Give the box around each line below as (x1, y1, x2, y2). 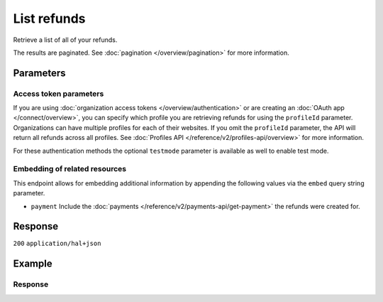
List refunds (13, 11, 86, 26)
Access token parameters (13, 89, 104, 99)
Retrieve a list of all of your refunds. (13, 36, 118, 44)
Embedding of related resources (13, 164, 127, 174)
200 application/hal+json (13, 239, 101, 248)
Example (13, 258, 52, 270)
